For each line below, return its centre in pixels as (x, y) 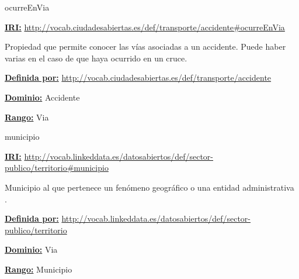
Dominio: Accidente (42, 97)
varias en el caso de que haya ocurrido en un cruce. (96, 58)
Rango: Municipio (39, 269)
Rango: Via (27, 117)
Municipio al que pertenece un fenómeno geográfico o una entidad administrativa (149, 187)
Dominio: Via (31, 249)
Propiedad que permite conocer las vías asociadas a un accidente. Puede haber (145, 46)
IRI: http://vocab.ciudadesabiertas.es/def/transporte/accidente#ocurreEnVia (145, 27)
